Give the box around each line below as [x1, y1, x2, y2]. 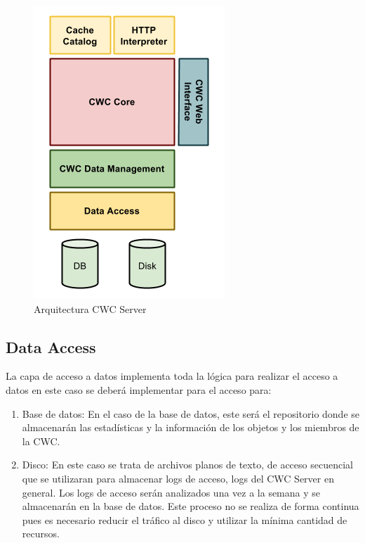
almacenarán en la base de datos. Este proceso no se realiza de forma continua [22, 499, 359, 513]
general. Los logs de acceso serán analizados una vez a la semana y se [22, 485, 321, 499]
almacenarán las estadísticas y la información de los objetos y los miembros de [22, 420, 359, 435]
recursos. [22, 526, 60, 541]
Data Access [6, 336, 96, 357]
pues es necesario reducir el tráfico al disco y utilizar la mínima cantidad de [22, 512, 347, 527]
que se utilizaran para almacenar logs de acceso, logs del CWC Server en [22, 471, 334, 485]
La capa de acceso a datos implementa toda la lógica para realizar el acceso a [6, 369, 338, 383]
